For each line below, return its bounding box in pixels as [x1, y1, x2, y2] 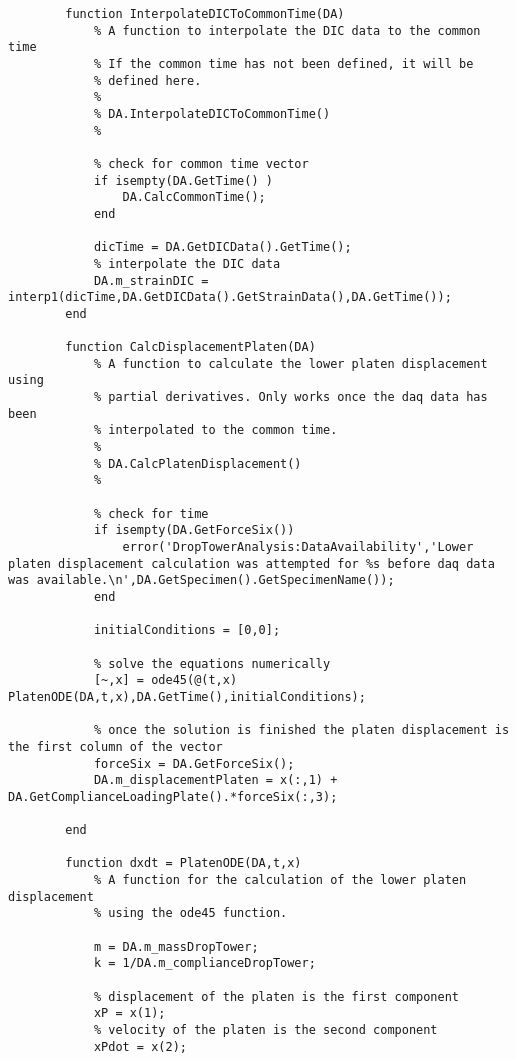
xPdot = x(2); [93, 1039, 187, 1054]
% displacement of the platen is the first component [93, 989, 460, 1004]
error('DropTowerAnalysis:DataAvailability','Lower [122, 540, 474, 554]
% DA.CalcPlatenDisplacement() [93, 456, 302, 471]
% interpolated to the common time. [93, 423, 338, 438]
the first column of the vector [8, 739, 223, 754]
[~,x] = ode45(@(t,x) [93, 673, 238, 688]
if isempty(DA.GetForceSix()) [93, 523, 295, 538]
